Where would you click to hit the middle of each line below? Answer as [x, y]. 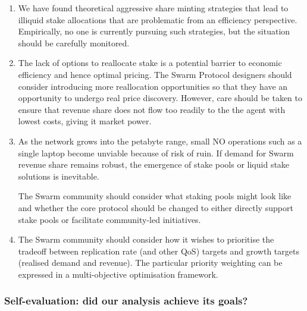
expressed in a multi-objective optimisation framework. [118, 274]
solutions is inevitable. [59, 176]
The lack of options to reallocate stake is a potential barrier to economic [150, 63]
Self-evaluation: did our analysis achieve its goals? [126, 301]
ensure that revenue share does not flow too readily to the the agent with [152, 109]
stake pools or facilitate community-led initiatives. [109, 219]
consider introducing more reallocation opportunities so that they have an [153, 86]
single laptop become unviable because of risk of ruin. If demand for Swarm [156, 153]
